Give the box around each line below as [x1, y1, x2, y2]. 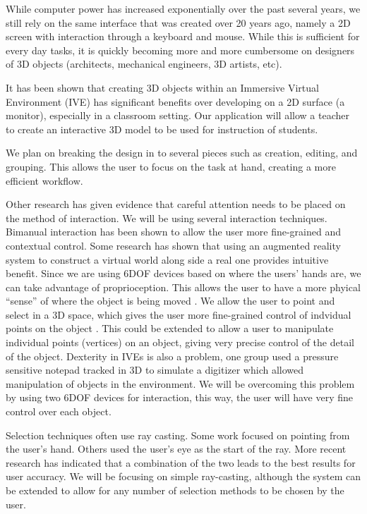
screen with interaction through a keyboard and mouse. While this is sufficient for [6, 29, 360, 44]
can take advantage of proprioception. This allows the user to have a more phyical [6, 279, 361, 294]
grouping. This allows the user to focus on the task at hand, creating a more [6, 159, 336, 173]
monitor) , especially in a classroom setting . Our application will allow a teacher [6, 108, 349, 123]
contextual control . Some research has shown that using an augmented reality [6, 238, 341, 252]
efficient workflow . [6, 173, 83, 188]
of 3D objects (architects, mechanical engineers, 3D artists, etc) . [6, 56, 282, 71]
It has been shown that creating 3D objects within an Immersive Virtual [6, 80, 319, 94]
